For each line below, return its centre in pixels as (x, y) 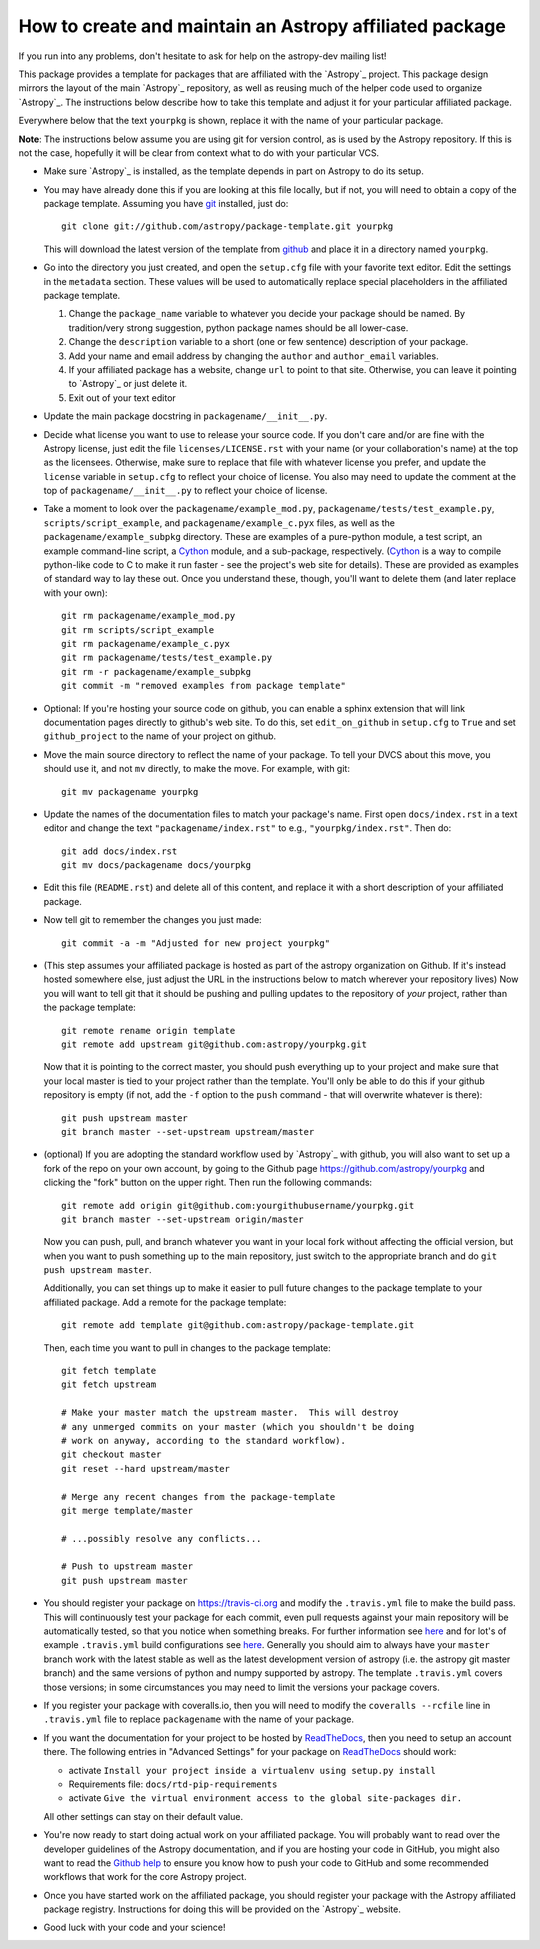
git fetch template (109, 1371)
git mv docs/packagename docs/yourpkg (156, 865)
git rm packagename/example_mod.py (148, 616)
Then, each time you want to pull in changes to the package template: (187, 1347)
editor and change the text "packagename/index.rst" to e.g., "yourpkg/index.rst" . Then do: (247, 828)
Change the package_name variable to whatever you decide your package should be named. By (266, 314)
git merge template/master (127, 1510)
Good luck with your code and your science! (134, 1927)
